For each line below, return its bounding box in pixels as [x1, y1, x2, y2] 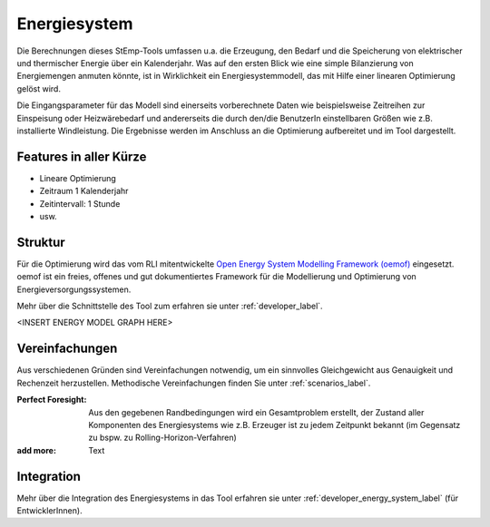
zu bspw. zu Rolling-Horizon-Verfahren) [88, 432, 238, 444]
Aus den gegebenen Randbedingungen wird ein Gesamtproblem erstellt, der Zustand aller [88, 406, 425, 417]
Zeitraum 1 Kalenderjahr [39, 186, 129, 197]
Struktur [16, 234, 65, 249]
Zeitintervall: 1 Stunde [39, 198, 121, 209]
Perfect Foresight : [16, 395, 87, 405]
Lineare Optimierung [39, 172, 117, 183]
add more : [16, 444, 56, 455]
